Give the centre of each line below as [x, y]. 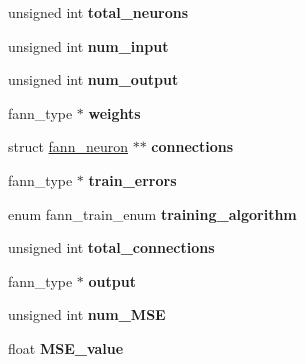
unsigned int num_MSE [87, 314]
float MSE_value [66, 347]
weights [114, 112]
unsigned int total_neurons [98, 12]
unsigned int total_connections [111, 247]
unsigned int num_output [93, 79]
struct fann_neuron [68, 146]
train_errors [132, 179]
